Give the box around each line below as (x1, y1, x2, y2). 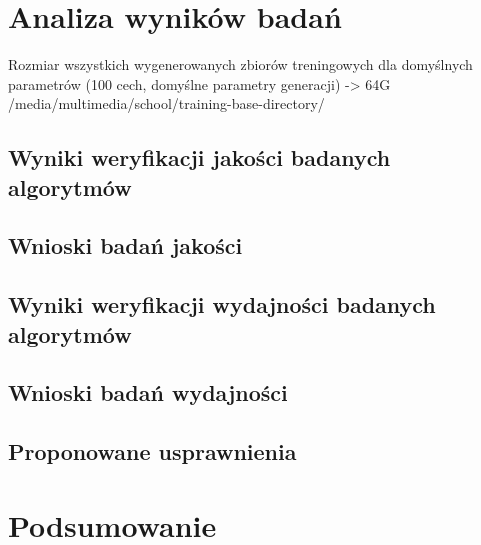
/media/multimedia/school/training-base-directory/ (8, 93, 325, 114)
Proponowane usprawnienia (8, 436, 297, 467)
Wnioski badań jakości (8, 230, 243, 261)
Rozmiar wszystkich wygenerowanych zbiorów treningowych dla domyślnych (8, 54, 473, 75)
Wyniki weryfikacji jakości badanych (8, 142, 391, 173)
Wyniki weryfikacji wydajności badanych (8, 289, 436, 320)
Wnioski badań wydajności (8, 377, 288, 408)
